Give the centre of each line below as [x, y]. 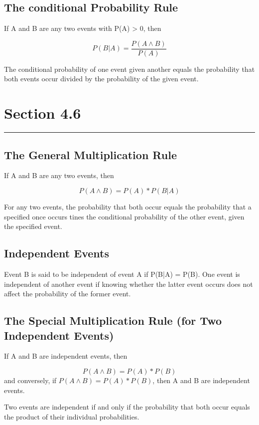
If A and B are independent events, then [66, 356]
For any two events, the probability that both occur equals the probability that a [128, 206]
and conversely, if [30, 380]
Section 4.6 [43, 113]
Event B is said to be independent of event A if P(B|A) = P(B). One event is [122, 274]
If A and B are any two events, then [59, 175]
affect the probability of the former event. [67, 294]
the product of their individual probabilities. [72, 416]
